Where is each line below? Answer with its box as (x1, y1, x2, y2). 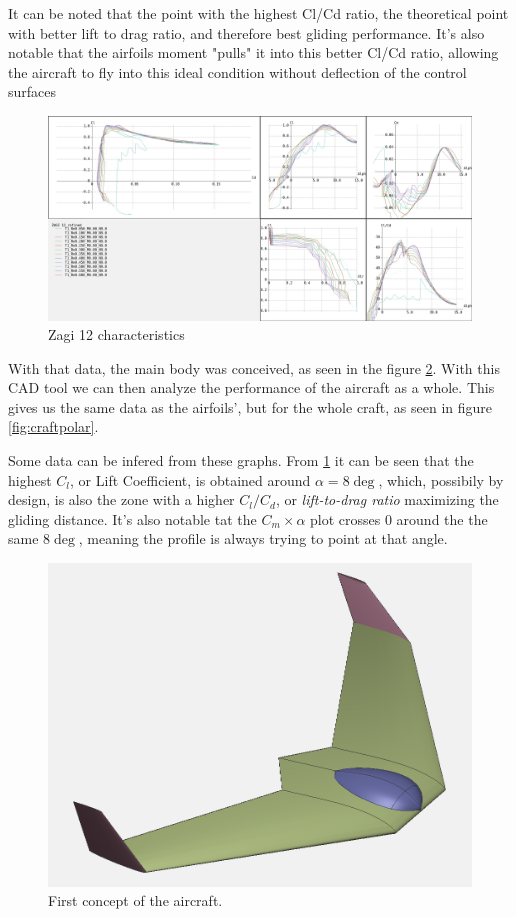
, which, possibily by (378, 469, 504, 490)
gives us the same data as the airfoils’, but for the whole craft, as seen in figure (8, 396, 493, 417)
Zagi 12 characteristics (48, 324, 185, 345)
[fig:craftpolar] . (8, 416, 99, 437)
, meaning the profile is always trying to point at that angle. (78, 528, 448, 549)
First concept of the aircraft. (48, 890, 223, 911)
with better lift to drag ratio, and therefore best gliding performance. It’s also (8, 22, 485, 43)
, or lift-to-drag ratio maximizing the (275, 489, 499, 510)
